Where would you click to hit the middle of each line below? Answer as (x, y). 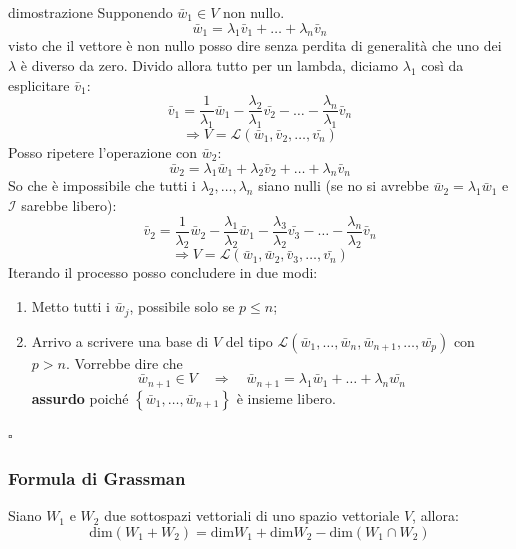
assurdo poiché (80, 397)
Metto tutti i (70, 306)
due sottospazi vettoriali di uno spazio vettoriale (252, 515)
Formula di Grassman (97, 478)
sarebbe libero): (69, 205)
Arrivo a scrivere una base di (120, 340)
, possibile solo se (182, 306)
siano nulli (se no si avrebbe (343, 185)
